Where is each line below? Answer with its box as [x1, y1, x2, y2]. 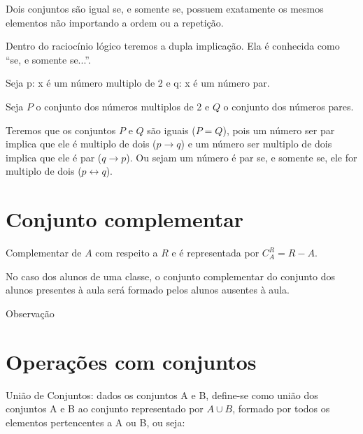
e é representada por [171, 245, 259, 260]
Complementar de [6, 245, 82, 260]
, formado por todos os [232, 401, 330, 416]
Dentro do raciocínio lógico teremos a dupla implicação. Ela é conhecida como [6, 38, 340, 53]
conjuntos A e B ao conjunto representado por [6, 401, 204, 416]
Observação [6, 305, 55, 320]
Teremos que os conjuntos [6, 122, 116, 137]
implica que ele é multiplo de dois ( [6, 136, 157, 151]
